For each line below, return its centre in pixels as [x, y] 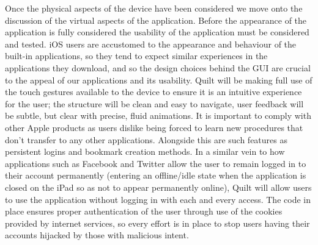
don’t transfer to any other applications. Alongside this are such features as [146, 139]
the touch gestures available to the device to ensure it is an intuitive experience [153, 92]
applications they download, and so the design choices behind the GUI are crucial [158, 67]
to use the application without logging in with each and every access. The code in [158, 199]
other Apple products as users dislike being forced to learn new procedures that [154, 127]
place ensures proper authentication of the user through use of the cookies [144, 211]
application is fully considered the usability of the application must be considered [157, 32]
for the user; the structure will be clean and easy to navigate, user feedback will [154, 103]
